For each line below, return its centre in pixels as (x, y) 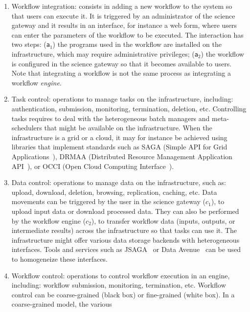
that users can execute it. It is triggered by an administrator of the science (123, 15)
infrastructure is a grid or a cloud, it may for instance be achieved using (119, 137)
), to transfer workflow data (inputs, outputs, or (163, 220)
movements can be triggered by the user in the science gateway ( (108, 201)
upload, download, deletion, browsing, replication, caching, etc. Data (114, 192)
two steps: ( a (31, 44)
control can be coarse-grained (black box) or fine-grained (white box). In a (123, 294)
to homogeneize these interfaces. (59, 259)
